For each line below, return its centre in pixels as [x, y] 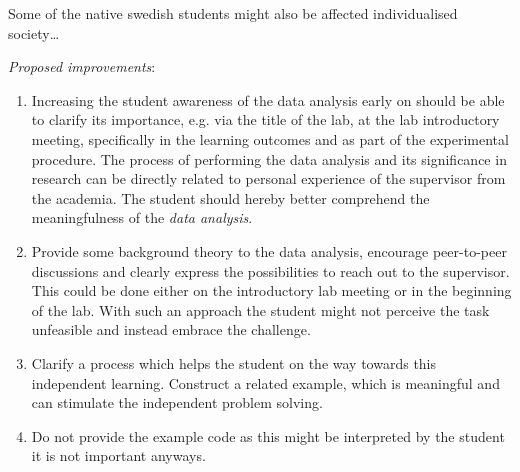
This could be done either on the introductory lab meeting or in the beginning [271, 290]
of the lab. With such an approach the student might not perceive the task [260, 309]
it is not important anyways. [118, 455]
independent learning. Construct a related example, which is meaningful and [265, 382]
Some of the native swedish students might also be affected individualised [233, 13]
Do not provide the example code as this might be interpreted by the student [268, 435]
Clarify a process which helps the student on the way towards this [234, 362]
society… [34, 32]
